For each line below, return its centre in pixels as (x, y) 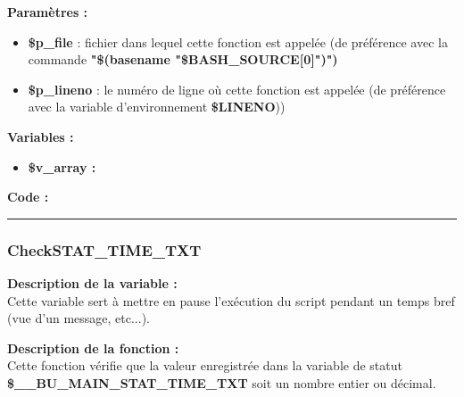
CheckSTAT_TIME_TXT (104, 249)
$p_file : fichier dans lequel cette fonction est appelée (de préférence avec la (238, 41)
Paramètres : (48, 12)
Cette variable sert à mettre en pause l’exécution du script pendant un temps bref (231, 300)
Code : (28, 197)
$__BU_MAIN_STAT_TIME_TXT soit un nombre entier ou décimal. (222, 382)
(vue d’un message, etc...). (79, 318)
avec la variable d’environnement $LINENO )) (157, 107)
